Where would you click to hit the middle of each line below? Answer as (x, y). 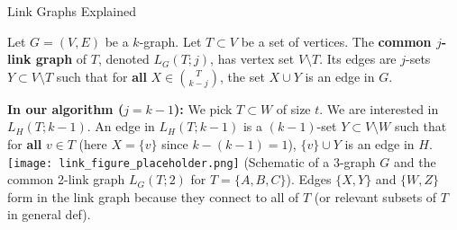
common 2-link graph (66, 179)
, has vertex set (252, 59)
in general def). (49, 214)
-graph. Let (170, 41)
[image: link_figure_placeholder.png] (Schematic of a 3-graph (192, 161)
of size (293, 108)
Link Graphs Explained (72, 11)
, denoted (123, 59)
